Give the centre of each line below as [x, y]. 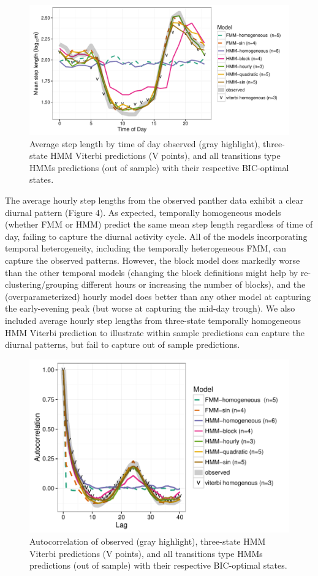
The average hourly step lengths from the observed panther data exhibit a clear [154, 200]
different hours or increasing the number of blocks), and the [193, 284]
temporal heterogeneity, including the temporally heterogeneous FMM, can [146, 248]
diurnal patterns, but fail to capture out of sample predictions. [123, 344]
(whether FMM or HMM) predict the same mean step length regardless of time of [159, 224]
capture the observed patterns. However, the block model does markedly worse [153, 260]
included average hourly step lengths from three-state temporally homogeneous [153, 320]
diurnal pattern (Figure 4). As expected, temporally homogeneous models [143, 212]
